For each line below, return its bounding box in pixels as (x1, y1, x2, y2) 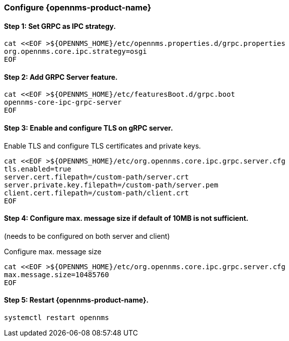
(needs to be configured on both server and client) (4, 231, 170, 240)
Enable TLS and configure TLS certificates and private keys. (4, 141, 201, 150)
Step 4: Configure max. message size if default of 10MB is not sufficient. (4, 214, 249, 223)
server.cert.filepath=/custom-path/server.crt (4, 172, 189, 181)
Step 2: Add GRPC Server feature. (4, 72, 118, 81)
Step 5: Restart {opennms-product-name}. (4, 296, 149, 305)
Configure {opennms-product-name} (4, 2, 151, 12)
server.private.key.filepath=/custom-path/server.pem (4, 180, 218, 189)
